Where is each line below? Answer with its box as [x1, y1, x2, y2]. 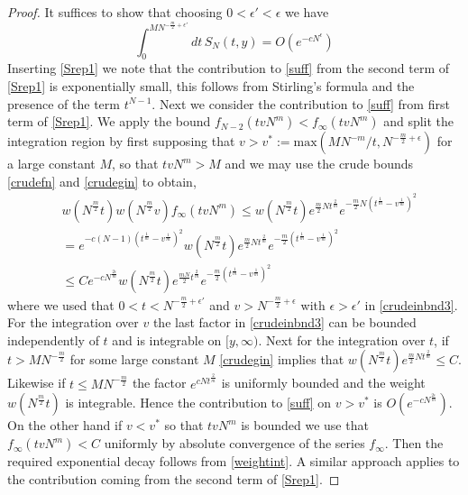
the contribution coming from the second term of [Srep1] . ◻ [7, 469, 340, 488]
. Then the [384, 434, 444, 453]
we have [284, 3, 329, 21]
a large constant [7, 154, 96, 173]
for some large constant [69, 350, 199, 369]
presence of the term [7, 94, 120, 113]
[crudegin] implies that [219, 350, 344, 369]
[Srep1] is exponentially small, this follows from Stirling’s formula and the [7, 77, 415, 96]
